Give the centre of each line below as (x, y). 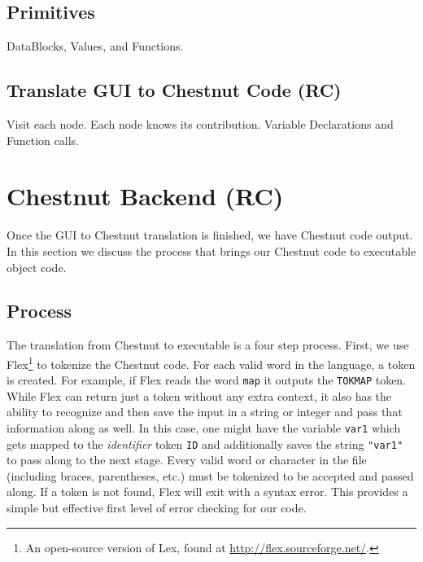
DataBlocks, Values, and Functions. (95, 46)
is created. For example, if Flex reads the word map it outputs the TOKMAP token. (207, 380)
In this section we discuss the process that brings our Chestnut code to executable (211, 250)
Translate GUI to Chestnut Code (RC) (174, 90)
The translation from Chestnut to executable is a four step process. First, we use (208, 345)
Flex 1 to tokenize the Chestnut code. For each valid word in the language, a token (211, 362)
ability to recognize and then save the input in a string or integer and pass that (205, 412)
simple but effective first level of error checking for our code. (157, 508)
